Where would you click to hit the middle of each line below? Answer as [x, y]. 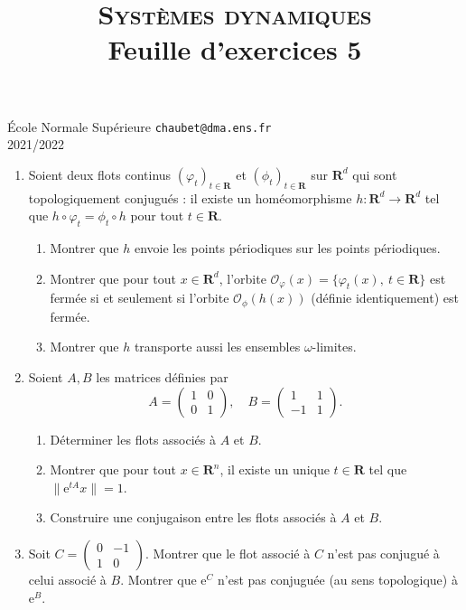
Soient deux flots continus [100, 174]
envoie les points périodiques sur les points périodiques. [287, 248]
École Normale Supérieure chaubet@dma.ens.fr [140, 126]
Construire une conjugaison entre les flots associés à [193, 517]
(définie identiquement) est [385, 298]
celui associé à [67, 579]
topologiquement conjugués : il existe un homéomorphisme [190, 197]
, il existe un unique [275, 469]
